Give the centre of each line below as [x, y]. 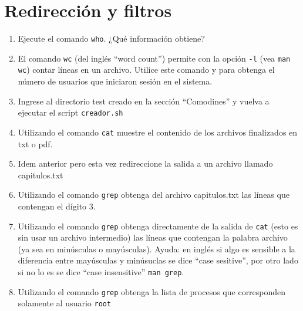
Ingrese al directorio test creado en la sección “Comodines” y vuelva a [144, 101]
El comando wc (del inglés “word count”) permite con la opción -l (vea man [154, 58]
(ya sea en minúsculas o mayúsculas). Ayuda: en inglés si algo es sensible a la [156, 249]
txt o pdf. [35, 143]
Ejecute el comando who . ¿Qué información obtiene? [111, 38]
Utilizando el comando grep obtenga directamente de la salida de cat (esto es [158, 226]
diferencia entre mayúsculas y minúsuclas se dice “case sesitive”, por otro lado [158, 260]
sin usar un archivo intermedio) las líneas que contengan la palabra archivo [153, 237]
